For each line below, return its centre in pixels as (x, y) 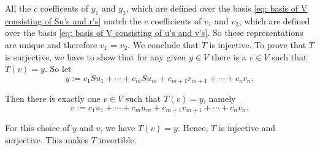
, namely (219, 98)
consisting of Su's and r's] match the (73, 20)
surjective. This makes (47, 139)
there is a (229, 56)
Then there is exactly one (53, 98)
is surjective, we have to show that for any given (96, 56)
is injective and (247, 128)
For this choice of (37, 128)
